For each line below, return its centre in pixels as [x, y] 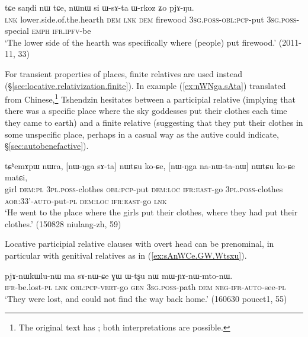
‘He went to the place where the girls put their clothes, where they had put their [151, 212]
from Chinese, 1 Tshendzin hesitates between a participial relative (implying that [150, 98]
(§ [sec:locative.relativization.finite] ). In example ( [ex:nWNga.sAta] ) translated [145, 85]
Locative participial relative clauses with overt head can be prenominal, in [139, 244]
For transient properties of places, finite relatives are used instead [124, 73]
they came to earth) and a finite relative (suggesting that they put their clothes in [154, 122]
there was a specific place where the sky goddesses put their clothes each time [146, 111]
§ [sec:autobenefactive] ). [47, 146]
